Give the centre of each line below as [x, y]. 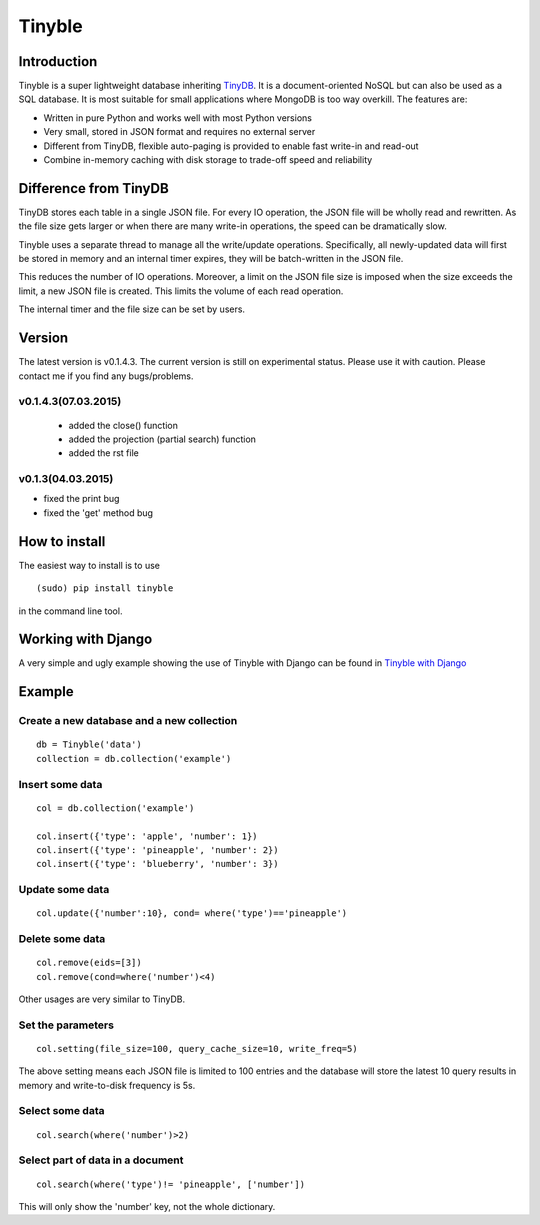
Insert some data [60, 784]
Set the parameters [66, 1025]
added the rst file [103, 453]
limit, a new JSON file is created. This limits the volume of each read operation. [181, 291]
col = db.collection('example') [115, 808]
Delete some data [62, 939]
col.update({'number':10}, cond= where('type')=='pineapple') [192, 913]
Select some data [61, 1111]
